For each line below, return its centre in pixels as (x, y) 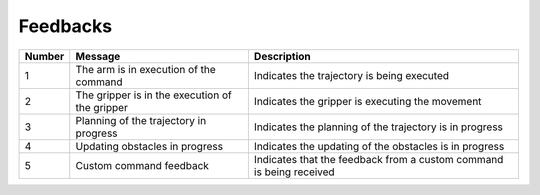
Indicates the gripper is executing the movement (367, 101)
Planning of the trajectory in (141, 120)
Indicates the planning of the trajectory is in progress (378, 127)
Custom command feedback (142, 165)
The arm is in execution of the (146, 69)
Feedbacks (65, 26)
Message (98, 56)
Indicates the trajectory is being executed (351, 75)
